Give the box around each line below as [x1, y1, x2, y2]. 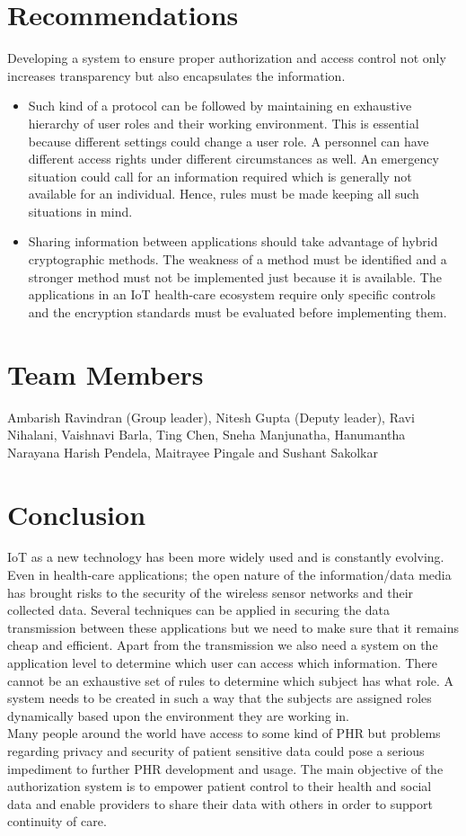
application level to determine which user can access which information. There [7, 654, 438, 672]
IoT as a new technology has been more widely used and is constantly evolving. [7, 547, 444, 566]
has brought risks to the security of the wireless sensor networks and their [7, 583, 414, 601]
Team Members [7, 355, 204, 392]
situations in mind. [28, 201, 133, 220]
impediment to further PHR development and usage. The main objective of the [7, 759, 444, 778]
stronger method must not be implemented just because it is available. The [28, 267, 442, 286]
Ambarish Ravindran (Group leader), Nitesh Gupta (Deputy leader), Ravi [7, 407, 415, 426]
